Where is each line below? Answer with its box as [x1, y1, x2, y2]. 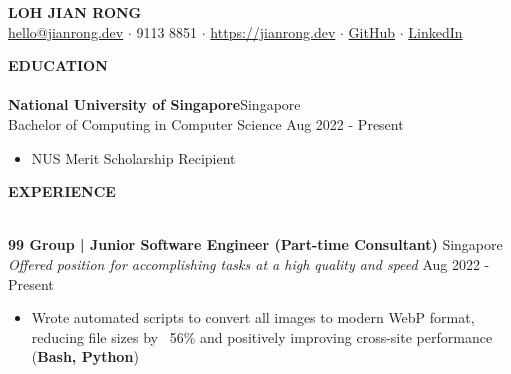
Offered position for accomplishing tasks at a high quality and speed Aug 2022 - [8, 253, 490, 274]
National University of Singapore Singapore [8, 94, 301, 115]
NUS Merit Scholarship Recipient [31, 147, 236, 168]
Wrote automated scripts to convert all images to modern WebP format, [31, 307, 475, 328]
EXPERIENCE [8, 181, 116, 202]
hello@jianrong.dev [8, 21, 124, 42]
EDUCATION [8, 55, 108, 76]
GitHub [348, 21, 396, 42]
